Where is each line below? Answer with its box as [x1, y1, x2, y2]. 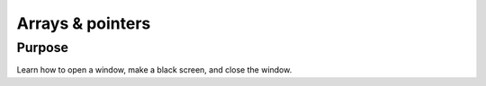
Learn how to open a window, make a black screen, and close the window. [16, 64, 292, 75]
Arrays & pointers [16, 13, 151, 33]
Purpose [16, 39, 69, 56]
